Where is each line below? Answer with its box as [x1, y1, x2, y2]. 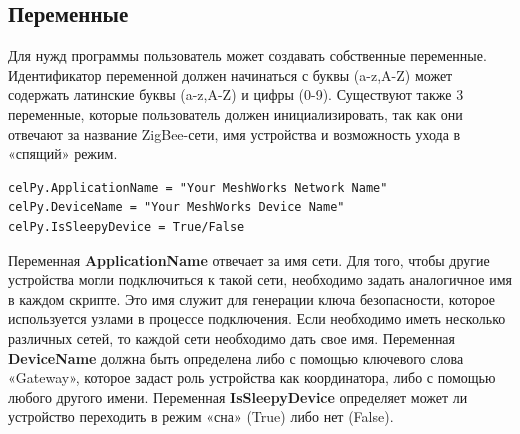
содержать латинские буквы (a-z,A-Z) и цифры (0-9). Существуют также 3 [8, 84, 464, 105]
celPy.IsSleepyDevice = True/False [8, 219, 245, 234]
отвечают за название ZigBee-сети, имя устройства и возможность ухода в [8, 123, 461, 144]
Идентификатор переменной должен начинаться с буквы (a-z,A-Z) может [8, 64, 453, 85]
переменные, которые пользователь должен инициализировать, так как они [8, 103, 463, 124]
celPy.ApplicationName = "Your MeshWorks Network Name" [8, 180, 388, 195]
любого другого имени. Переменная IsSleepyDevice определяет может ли [8, 386, 468, 407]
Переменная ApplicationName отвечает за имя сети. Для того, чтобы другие [8, 249, 490, 270]
